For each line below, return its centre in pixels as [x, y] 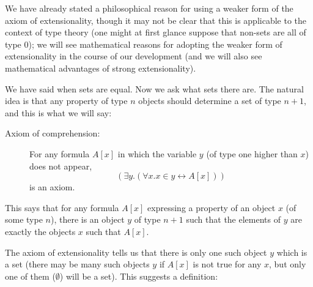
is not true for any [227, 264]
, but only [288, 264]
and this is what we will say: [58, 112]
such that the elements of [233, 219]
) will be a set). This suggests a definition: [139, 276]
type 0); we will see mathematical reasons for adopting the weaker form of [144, 44]
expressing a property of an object [212, 207]
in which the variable [157, 153]
